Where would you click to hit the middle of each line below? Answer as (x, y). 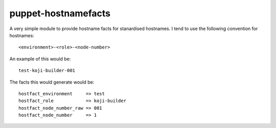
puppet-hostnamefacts (60, 13)
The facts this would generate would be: (52, 82)
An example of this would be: (40, 59)
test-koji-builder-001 (47, 71)
